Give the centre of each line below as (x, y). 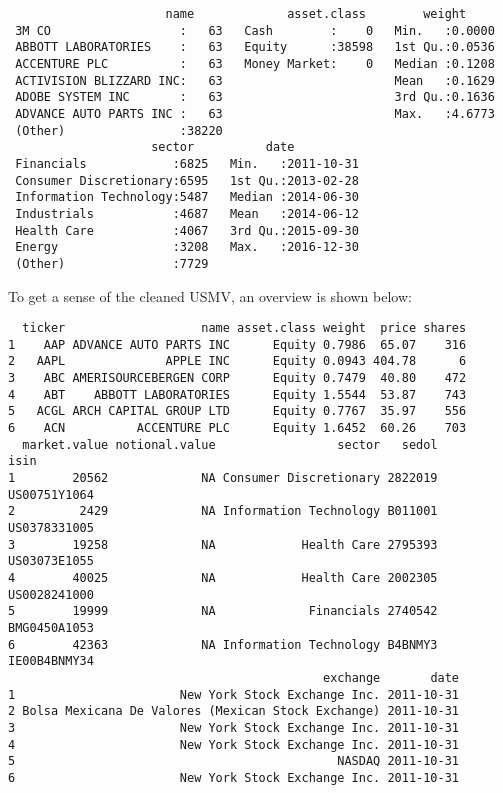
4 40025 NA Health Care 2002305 (223, 577)
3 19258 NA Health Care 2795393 (223, 544)
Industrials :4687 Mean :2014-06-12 (187, 213)
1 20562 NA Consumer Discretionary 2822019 (223, 478)
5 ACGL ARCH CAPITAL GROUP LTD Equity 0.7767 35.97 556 (237, 411)
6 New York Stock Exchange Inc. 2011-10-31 (234, 777)
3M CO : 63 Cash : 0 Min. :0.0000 (255, 30)
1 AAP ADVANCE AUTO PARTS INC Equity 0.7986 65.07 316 (237, 344)
